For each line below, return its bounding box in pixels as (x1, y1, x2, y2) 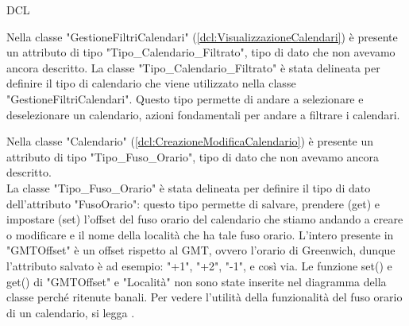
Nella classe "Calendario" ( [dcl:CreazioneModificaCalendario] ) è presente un (6, 133, 373, 149)
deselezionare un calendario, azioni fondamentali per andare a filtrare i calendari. (6, 106, 400, 122)
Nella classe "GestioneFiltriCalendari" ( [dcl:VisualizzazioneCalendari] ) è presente (6, 28, 398, 45)
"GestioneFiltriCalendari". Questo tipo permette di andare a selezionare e (6, 90, 364, 107)
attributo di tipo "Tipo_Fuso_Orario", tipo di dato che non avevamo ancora (6, 148, 380, 165)
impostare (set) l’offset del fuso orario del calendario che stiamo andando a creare (6, 211, 403, 227)
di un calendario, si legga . (6, 304, 135, 320)
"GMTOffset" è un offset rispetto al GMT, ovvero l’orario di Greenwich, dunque (6, 242, 395, 258)
